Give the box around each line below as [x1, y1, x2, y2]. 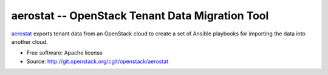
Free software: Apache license [26, 49, 103, 56]
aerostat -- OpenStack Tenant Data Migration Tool [11, 9, 269, 22]
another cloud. [11, 38, 48, 45]
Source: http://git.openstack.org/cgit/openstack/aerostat [26, 58, 169, 65]
